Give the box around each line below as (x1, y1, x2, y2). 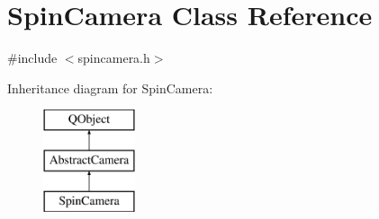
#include (7, 48, 58, 67)
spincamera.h (77, 48, 150, 67)
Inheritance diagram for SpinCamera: (7, 78, 213, 97)
